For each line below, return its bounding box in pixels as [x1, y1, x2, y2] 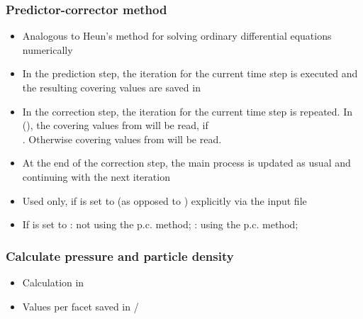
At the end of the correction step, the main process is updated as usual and [22, 155, 351, 170]
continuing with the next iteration [22, 169, 170, 184]
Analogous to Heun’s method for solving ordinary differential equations [22, 28, 332, 43]
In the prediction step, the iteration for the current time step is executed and [22, 66, 358, 81]
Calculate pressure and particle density [6, 247, 234, 264]
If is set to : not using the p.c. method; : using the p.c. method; [22, 217, 298, 232]
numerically [22, 42, 73, 57]
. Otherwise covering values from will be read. [22, 131, 222, 146]
